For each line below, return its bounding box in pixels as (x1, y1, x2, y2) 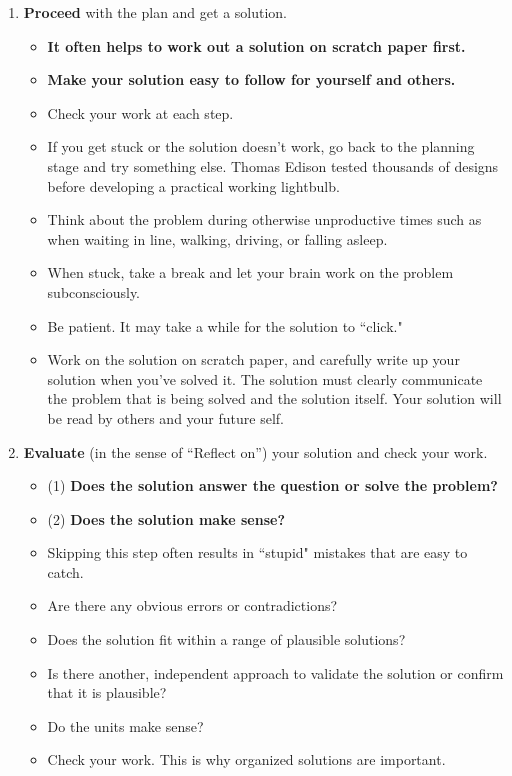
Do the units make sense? (47, 715, 204, 736)
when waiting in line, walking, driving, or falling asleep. (47, 228, 388, 249)
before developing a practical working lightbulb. (47, 175, 340, 196)
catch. (47, 561, 84, 582)
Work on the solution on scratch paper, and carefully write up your (47, 349, 460, 370)
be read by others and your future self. (47, 407, 284, 428)
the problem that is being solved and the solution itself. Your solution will (47, 388, 502, 409)
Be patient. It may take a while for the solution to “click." (47, 315, 403, 336)
